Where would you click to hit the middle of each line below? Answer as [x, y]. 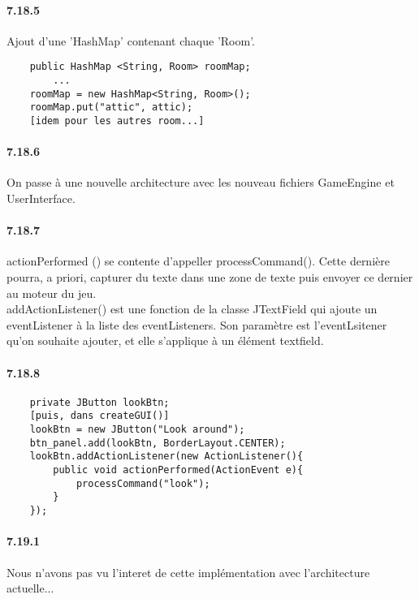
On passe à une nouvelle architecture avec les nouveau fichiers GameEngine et [201, 182]
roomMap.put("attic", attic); [111, 108]
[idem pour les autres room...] [117, 121]
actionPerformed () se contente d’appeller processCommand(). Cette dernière [198, 261]
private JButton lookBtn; [99, 402]
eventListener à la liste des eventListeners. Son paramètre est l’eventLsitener [197, 324]
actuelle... [30, 588]
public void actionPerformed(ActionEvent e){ [178, 470]
